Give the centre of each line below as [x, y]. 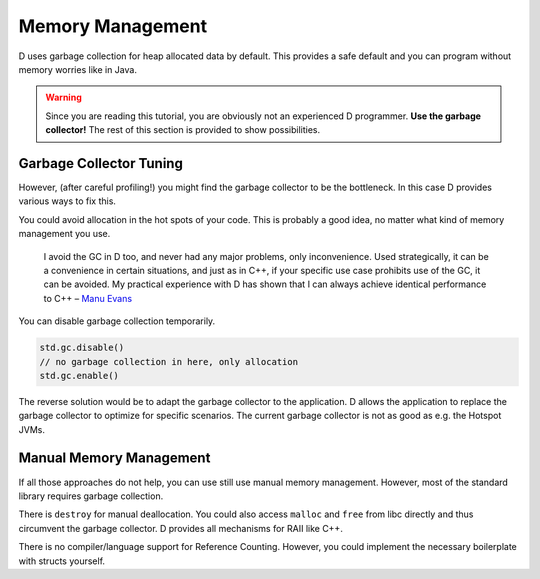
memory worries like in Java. [77, 69]
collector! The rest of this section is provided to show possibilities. [183, 130]
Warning [63, 97]
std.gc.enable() [79, 375]
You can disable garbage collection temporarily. [117, 321]
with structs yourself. [61, 561]
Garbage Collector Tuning [101, 163]
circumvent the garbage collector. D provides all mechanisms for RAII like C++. [181, 528]
